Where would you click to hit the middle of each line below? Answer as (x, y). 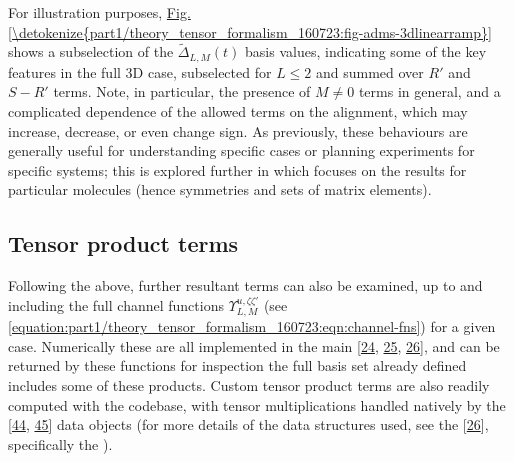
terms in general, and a (429, 91)
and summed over (369, 71)
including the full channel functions (116, 304)
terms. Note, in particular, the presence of (182, 91)
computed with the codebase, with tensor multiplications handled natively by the (257, 404)
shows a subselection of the (91, 51)
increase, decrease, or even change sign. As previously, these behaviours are (238, 130)
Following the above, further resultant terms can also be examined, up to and (245, 285)
